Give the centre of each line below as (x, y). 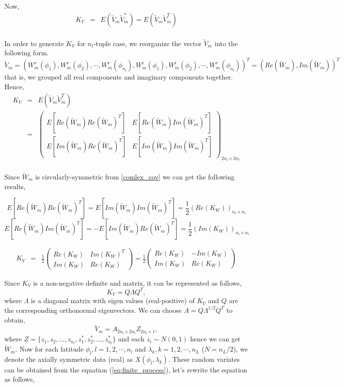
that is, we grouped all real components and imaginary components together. (119, 77)
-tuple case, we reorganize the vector (147, 43)
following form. (27, 53)
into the (226, 43)
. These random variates (204, 359)
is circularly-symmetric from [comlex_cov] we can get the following (135, 176)
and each (131, 339)
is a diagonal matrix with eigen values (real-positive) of (113, 300)
